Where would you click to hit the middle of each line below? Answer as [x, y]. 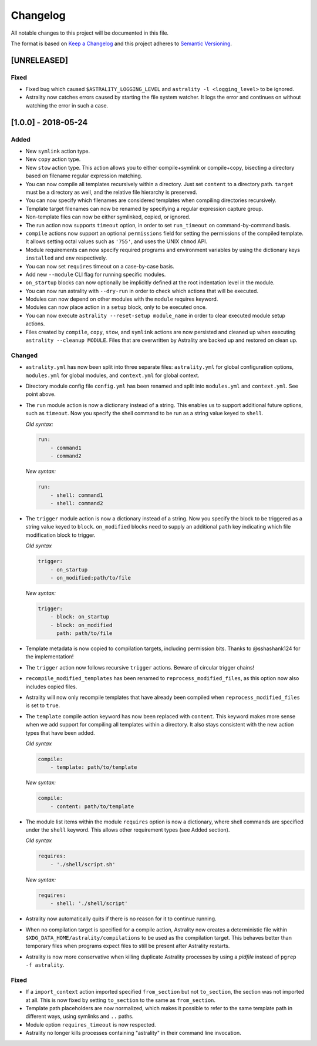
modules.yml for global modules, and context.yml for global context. [112, 375]
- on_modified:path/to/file [91, 578]
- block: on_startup [80, 617]
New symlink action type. [58, 151]
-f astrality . [45, 965]
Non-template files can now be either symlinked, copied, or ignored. [108, 217]
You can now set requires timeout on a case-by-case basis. [100, 266]
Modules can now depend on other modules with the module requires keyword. [122, 299]
